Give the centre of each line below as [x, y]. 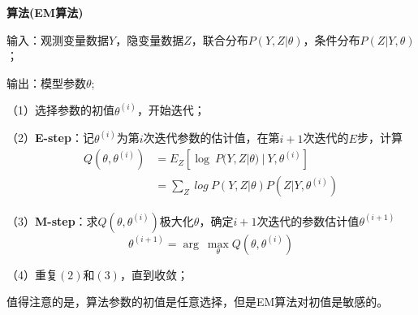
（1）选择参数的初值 [60, 110]
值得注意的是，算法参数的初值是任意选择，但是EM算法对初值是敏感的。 [198, 302]
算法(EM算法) [45, 12]
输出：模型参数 [46, 82]
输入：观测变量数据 [58, 39]
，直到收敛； [154, 274]
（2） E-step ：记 [50, 138]
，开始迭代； [171, 110]
